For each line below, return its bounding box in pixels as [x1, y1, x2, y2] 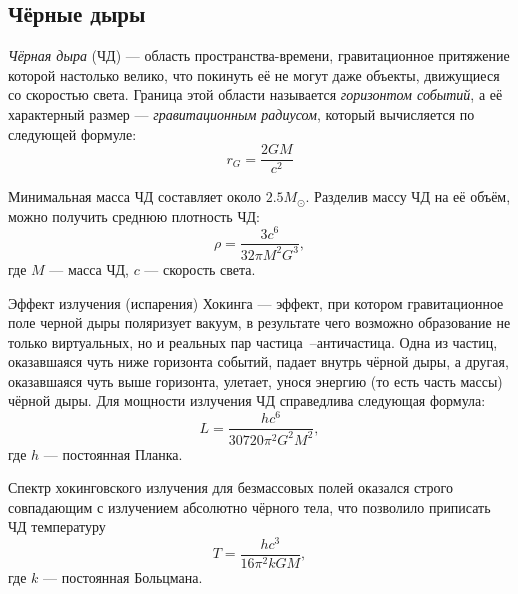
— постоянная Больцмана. [43, 567, 203, 588]
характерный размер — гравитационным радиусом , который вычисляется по [8, 103, 475, 124]
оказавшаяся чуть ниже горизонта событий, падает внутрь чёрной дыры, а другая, [8, 351, 509, 372]
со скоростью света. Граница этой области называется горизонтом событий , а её [8, 84, 503, 105]
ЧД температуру [8, 516, 106, 537]
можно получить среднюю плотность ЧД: [8, 205, 260, 226]
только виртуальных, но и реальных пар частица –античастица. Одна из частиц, [8, 331, 498, 352]
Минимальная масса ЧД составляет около [8, 186, 261, 207]
